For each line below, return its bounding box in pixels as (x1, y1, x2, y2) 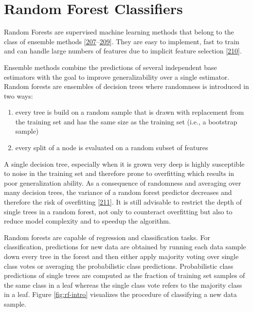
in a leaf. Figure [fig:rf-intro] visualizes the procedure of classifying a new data (4, 289, 237, 299)
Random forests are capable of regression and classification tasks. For (4, 232, 210, 242)
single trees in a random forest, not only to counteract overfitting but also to (4, 206, 233, 216)
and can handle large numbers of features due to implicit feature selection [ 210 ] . (4, 46, 242, 56)
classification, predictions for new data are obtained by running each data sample (4, 242, 246, 252)
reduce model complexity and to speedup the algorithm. (4, 216, 171, 226)
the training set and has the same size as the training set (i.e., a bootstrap (15, 116, 237, 126)
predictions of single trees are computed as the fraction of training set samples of (4, 270, 245, 280)
